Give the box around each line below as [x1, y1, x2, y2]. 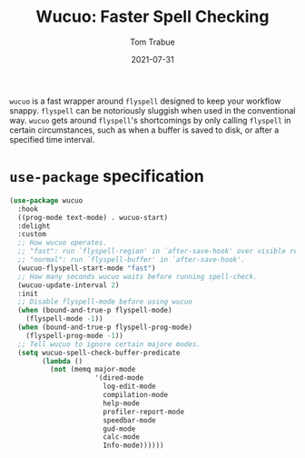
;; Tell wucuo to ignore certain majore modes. [17, 339, 202, 349]
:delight [17, 221, 51, 231]
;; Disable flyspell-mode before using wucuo [17, 297, 193, 306]
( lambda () [42, 356, 84, 365]
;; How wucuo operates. [17, 238, 107, 247]
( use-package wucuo [9, 195, 84, 205]
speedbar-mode [103, 415, 156, 424]
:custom [17, 230, 47, 239]
